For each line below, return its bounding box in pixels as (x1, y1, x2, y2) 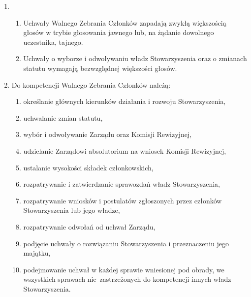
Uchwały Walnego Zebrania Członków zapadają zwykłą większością (23, 17, 226, 28)
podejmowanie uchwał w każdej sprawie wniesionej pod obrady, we (23, 264, 224, 274)
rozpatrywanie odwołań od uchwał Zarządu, (23, 221, 156, 231)
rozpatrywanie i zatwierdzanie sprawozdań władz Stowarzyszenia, (23, 179, 220, 189)
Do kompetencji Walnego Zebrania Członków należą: (11, 79, 171, 90)
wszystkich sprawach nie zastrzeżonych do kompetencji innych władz (23, 274, 231, 284)
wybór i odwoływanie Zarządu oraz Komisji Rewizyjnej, (23, 129, 192, 139)
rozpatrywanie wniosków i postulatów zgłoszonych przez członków (23, 195, 222, 205)
